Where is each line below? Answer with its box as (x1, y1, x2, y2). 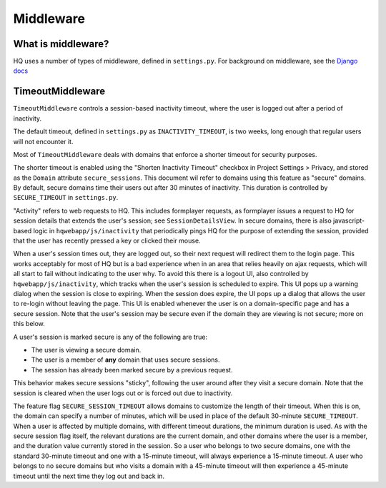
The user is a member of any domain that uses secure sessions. (31, 355, 220, 364)
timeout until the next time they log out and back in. (13, 472, 164, 480)
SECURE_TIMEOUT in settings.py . (13, 193, 119, 202)
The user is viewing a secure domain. (31, 345, 142, 354)
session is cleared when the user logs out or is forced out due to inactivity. (13, 389, 233, 397)
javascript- (332, 216, 365, 225)
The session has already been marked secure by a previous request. (31, 365, 233, 374)
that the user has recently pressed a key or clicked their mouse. (13, 236, 201, 245)
